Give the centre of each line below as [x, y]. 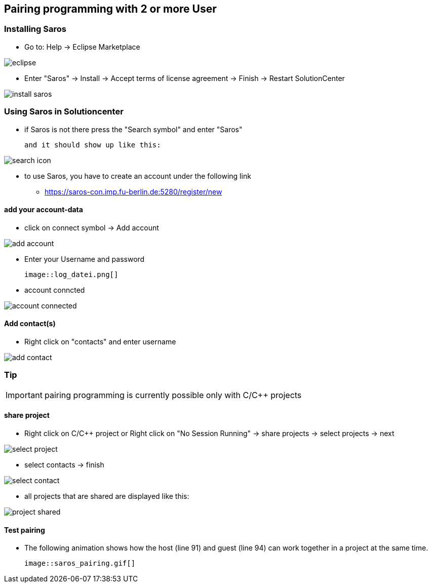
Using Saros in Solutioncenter [64, 112]
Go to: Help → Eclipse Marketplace [82, 47]
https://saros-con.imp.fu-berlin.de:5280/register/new [133, 191]
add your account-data [44, 210]
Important [24, 395]
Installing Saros [35, 29]
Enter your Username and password [85, 259]
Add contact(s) [30, 324]
